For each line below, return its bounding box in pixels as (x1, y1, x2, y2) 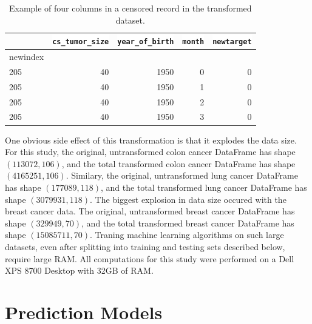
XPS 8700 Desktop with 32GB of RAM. (5, 264, 154, 277)
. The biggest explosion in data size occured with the (90, 193, 287, 205)
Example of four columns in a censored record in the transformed (8, 2, 252, 14)
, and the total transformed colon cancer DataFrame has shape (61, 157, 296, 170)
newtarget (212, 38, 252, 47)
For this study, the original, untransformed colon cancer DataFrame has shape (5, 145, 296, 158)
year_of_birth (117, 38, 174, 47)
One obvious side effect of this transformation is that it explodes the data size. (5, 133, 297, 146)
